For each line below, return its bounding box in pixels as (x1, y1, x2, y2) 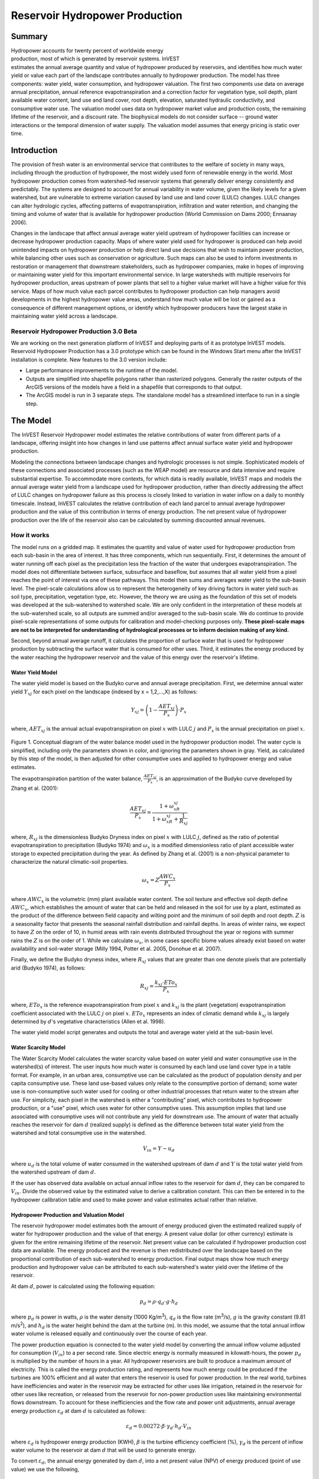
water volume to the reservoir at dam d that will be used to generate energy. (11, 1446, 197, 1454)
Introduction (11, 145, 58, 155)
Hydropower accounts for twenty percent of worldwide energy (11, 47, 164, 54)
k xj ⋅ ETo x (154, 979, 178, 987)
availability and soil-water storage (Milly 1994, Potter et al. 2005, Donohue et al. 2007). (11, 945, 222, 952)
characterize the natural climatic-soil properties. (11, 858, 128, 866)
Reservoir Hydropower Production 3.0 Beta (11, 327, 138, 335)
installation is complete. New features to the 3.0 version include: (11, 356, 168, 363)
